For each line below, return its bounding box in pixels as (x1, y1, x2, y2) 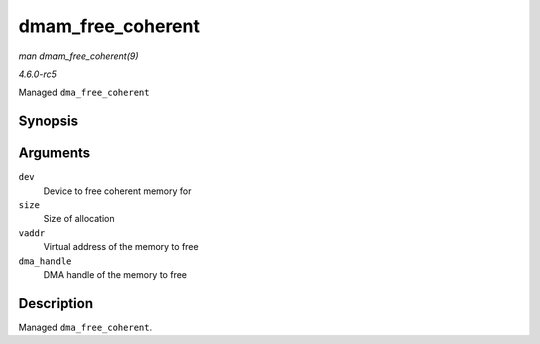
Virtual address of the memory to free (43, 241, 199, 253)
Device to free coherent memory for (43, 185, 192, 197)
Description (18, 295, 94, 312)
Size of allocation (43, 213, 115, 225)
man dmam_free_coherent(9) (18, 50, 139, 62)
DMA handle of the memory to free (43, 268, 187, 280)
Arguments (18, 145, 91, 162)
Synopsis (18, 113, 79, 130)
